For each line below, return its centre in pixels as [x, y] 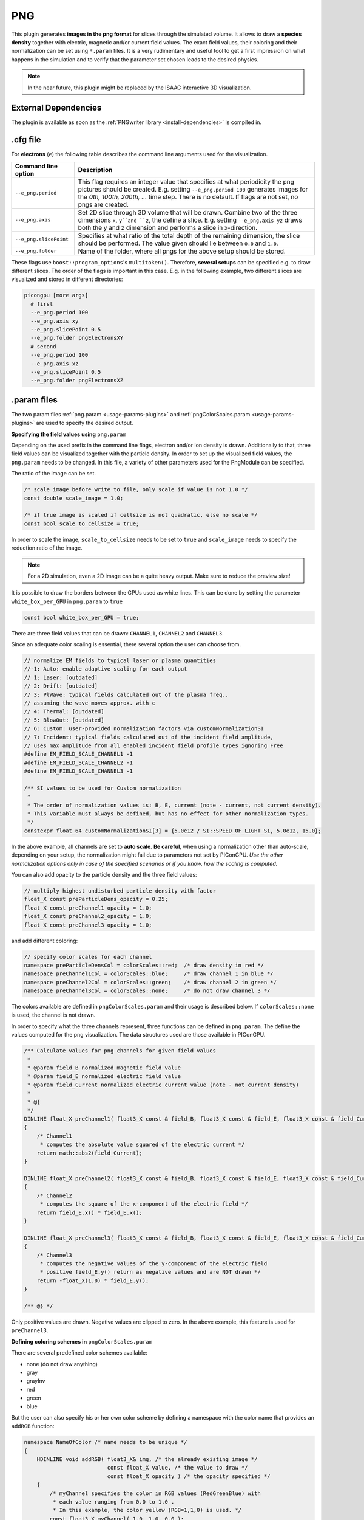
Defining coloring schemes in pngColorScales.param [82, 1341]
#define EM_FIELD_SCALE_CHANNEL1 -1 [79, 754]
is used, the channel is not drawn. [53, 1015]
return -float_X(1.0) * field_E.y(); [93, 1280]
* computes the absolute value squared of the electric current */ [142, 1144]
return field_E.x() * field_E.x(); [89, 1212]
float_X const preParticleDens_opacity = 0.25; [96, 899]
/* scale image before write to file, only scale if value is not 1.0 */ [136, 490]
